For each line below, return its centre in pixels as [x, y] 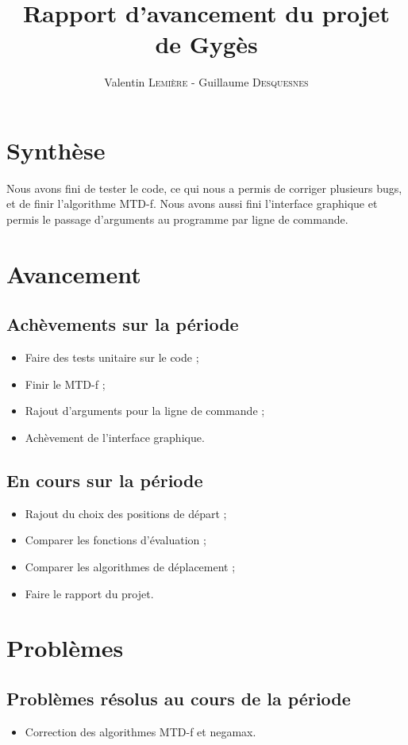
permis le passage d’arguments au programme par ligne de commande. [177, 219]
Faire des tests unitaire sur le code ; [112, 357]
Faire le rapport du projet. [89, 593]
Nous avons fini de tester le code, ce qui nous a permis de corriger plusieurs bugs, [204, 188]
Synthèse [56, 150]
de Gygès [206, 44]
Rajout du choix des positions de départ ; [126, 513]
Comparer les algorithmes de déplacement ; [130, 566]
